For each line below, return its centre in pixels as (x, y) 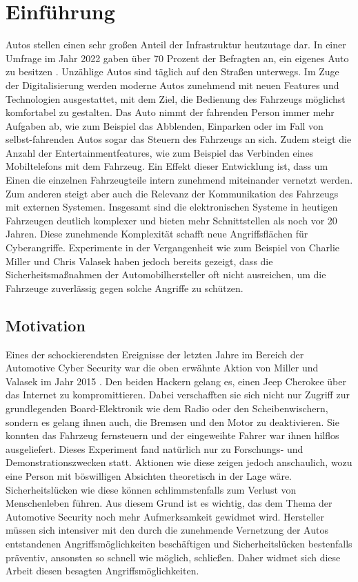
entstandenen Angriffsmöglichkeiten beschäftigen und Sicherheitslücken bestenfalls (179, 543)
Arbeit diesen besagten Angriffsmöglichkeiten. (102, 571)
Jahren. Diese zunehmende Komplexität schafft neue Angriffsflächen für (157, 234)
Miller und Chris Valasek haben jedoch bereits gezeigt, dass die (139, 261)
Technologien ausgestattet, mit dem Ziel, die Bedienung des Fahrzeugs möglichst (176, 98)
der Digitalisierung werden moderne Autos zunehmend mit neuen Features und (172, 85)
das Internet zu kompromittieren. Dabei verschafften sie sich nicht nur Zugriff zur (178, 395)
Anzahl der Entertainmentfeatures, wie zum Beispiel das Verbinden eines (160, 152)
